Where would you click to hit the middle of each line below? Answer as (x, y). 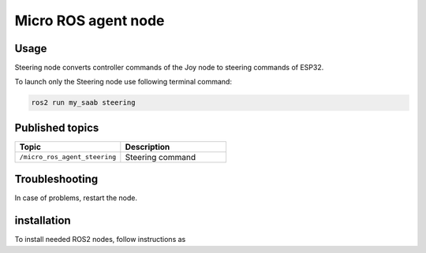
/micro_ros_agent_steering (68, 157)
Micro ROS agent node (90, 20)
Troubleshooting (56, 179)
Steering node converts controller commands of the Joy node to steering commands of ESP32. (169, 68)
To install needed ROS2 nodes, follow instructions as (100, 240)
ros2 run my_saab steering (83, 103)
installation (43, 221)
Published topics (57, 127)
